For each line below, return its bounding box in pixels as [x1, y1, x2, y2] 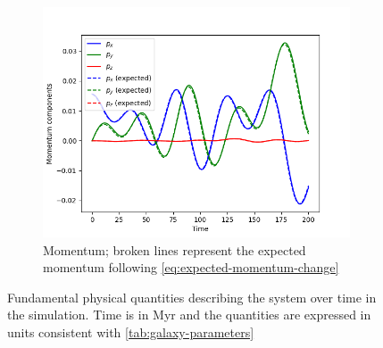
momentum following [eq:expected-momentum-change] [43, 258, 339, 277]
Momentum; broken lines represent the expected [43, 240, 306, 259]
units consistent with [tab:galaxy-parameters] [7, 322, 254, 341]
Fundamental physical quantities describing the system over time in [7, 287, 377, 306]
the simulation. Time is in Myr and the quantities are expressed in [7, 305, 371, 324]
